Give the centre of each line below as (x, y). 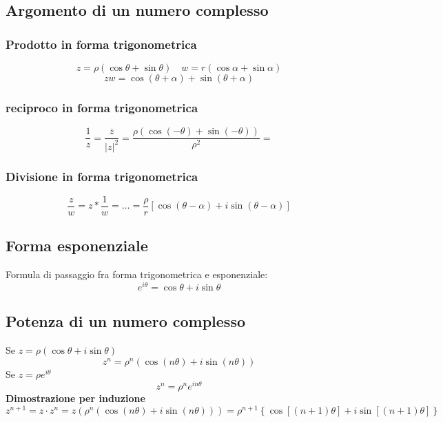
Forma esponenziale (77, 245)
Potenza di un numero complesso (126, 321)
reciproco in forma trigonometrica (102, 107)
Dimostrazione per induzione (75, 398)
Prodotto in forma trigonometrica (101, 44)
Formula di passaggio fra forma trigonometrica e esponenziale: (137, 274)
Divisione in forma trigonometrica (102, 176)
